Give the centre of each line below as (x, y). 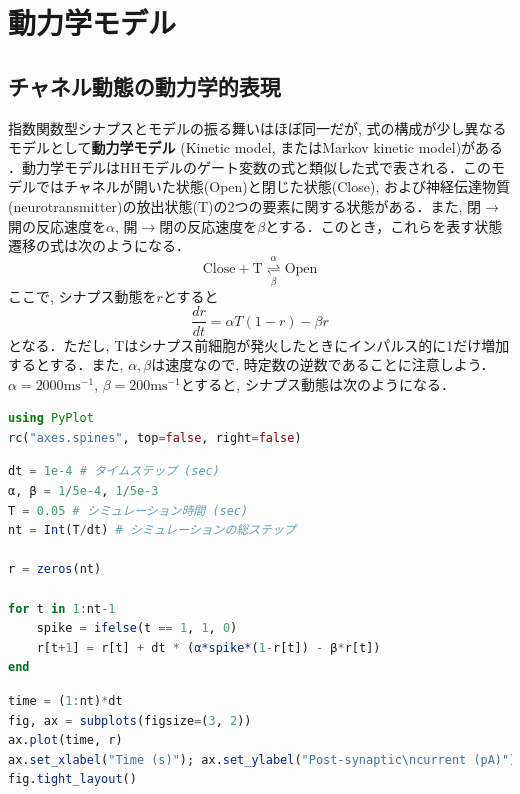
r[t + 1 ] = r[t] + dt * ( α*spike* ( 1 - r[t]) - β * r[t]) (208, 647)
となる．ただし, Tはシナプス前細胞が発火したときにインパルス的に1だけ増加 (259, 344)
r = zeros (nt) (55, 569)
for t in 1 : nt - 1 (62, 608)
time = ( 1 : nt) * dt (65, 701)
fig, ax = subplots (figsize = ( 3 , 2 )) (130, 720)
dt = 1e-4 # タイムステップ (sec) (114, 471)
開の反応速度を (57, 225)
